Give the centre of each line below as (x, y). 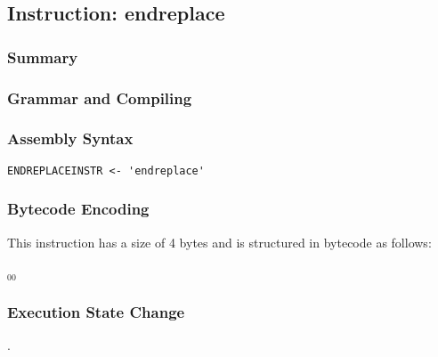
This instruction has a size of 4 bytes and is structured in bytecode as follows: (219, 242)
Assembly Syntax (70, 138)
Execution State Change (96, 311)
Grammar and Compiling (100, 97)
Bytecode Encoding (78, 209)
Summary (43, 57)
